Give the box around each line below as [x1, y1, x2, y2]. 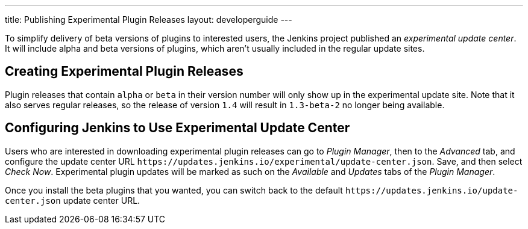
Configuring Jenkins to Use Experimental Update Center [5, 120, 350, 136]
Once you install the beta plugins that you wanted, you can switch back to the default [5, 185, 343, 195]
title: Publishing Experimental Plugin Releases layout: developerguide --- [5, 14, 292, 25]
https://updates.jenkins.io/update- [345, 185, 518, 195]
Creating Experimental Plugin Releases [5, 64, 244, 79]
